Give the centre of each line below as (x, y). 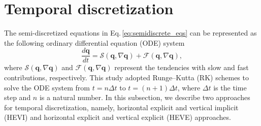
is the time (230, 87)
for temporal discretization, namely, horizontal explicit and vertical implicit (121, 107)
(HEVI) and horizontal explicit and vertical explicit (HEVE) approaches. (118, 117)
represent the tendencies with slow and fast (182, 67)
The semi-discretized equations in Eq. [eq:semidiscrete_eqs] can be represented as (130, 33)
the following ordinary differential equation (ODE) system (94, 42)
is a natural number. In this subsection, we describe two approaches (145, 97)
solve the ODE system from (47, 87)
